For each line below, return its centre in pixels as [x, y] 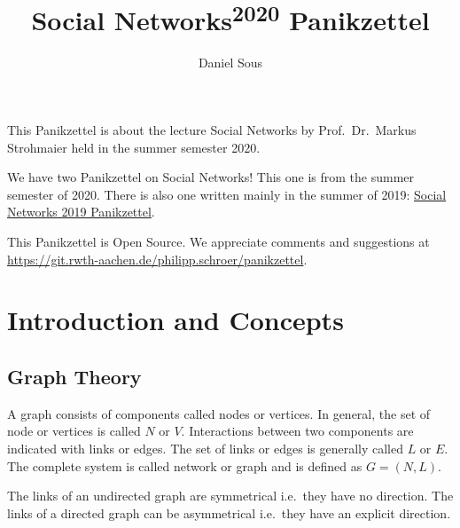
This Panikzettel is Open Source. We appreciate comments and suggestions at [218, 242]
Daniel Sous [230, 63]
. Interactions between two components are [297, 431]
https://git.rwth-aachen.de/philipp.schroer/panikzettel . [157, 259]
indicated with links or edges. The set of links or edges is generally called [205, 448]
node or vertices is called [74, 431]
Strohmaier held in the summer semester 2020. [134, 147]
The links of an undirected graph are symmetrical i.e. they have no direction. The [230, 496]
